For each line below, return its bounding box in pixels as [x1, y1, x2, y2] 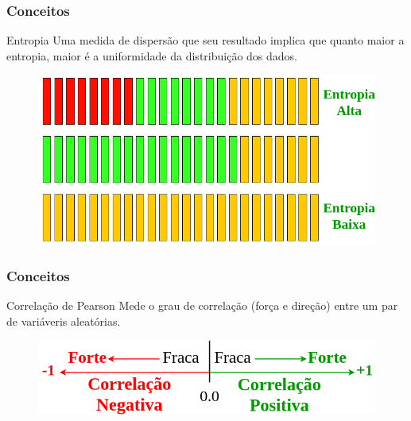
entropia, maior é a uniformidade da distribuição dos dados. [6, 47, 297, 64]
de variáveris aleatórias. [6, 312, 121, 329]
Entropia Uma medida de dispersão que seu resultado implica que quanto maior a [6, 32, 405, 48]
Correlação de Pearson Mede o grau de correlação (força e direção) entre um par [6, 296, 398, 313]
